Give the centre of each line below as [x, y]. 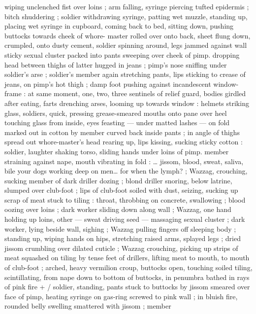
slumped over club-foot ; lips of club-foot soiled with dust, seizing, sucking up [121, 190]
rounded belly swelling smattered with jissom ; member [88, 306]
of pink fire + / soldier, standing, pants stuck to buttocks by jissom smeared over [127, 287]
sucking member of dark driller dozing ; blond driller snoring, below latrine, [118, 180]
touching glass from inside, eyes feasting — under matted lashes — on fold [117, 122]
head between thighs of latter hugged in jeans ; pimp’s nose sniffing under [116, 64]
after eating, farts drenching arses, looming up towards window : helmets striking [127, 103]
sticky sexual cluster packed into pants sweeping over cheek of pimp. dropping [122, 54]
